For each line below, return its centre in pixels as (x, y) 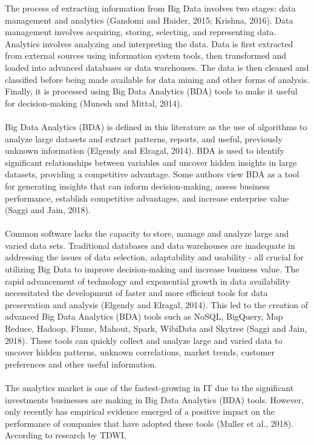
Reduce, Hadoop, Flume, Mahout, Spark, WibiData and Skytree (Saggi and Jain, (156, 328)
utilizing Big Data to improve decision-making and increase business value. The (152, 269)
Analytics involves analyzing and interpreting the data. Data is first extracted (149, 43)
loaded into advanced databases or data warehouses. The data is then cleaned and (157, 67)
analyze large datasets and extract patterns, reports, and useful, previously (144, 138)
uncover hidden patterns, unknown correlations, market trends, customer (140, 352)
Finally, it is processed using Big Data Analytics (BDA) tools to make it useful (151, 91)
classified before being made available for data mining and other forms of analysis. (157, 79)
